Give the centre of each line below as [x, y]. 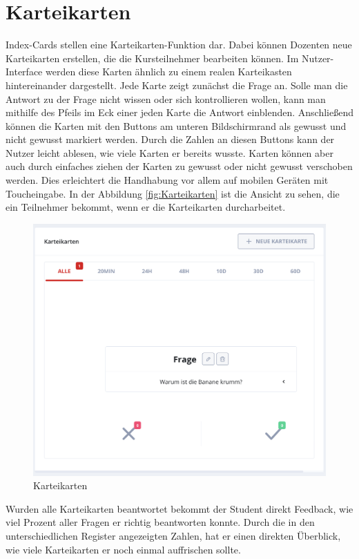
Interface [24, 72]
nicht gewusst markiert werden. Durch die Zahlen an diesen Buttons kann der [170, 139]
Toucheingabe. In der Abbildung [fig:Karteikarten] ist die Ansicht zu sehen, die [173, 193]
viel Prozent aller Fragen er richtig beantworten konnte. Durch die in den [160, 522]
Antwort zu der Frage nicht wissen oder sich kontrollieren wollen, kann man [166, 98]
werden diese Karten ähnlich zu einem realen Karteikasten [168, 72]
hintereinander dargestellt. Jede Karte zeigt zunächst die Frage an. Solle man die [177, 85]
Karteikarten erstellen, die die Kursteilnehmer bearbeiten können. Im [152, 58]
